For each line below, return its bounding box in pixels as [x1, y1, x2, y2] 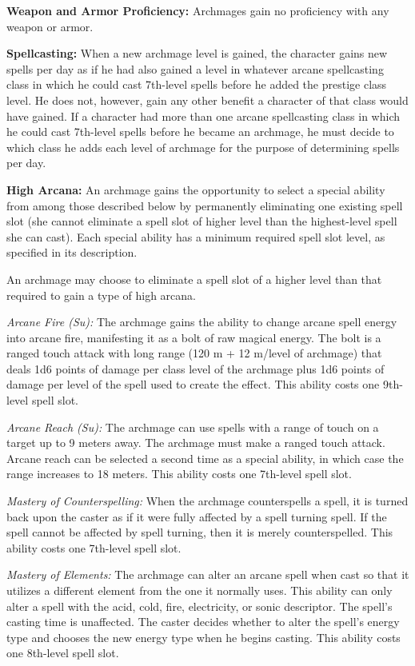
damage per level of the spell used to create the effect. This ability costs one [6, 376, 380, 393]
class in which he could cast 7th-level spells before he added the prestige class [6, 76, 387, 93]
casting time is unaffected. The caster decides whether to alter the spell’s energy [6, 613, 400, 630]
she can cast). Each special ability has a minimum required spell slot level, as [6, 228, 385, 245]
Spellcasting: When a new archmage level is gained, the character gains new [6, 45, 388, 62]
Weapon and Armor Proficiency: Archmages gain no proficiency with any [6, 2, 389, 18]
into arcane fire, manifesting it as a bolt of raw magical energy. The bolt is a [6, 329, 381, 345]
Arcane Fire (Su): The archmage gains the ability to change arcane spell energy [6, 313, 397, 330]
